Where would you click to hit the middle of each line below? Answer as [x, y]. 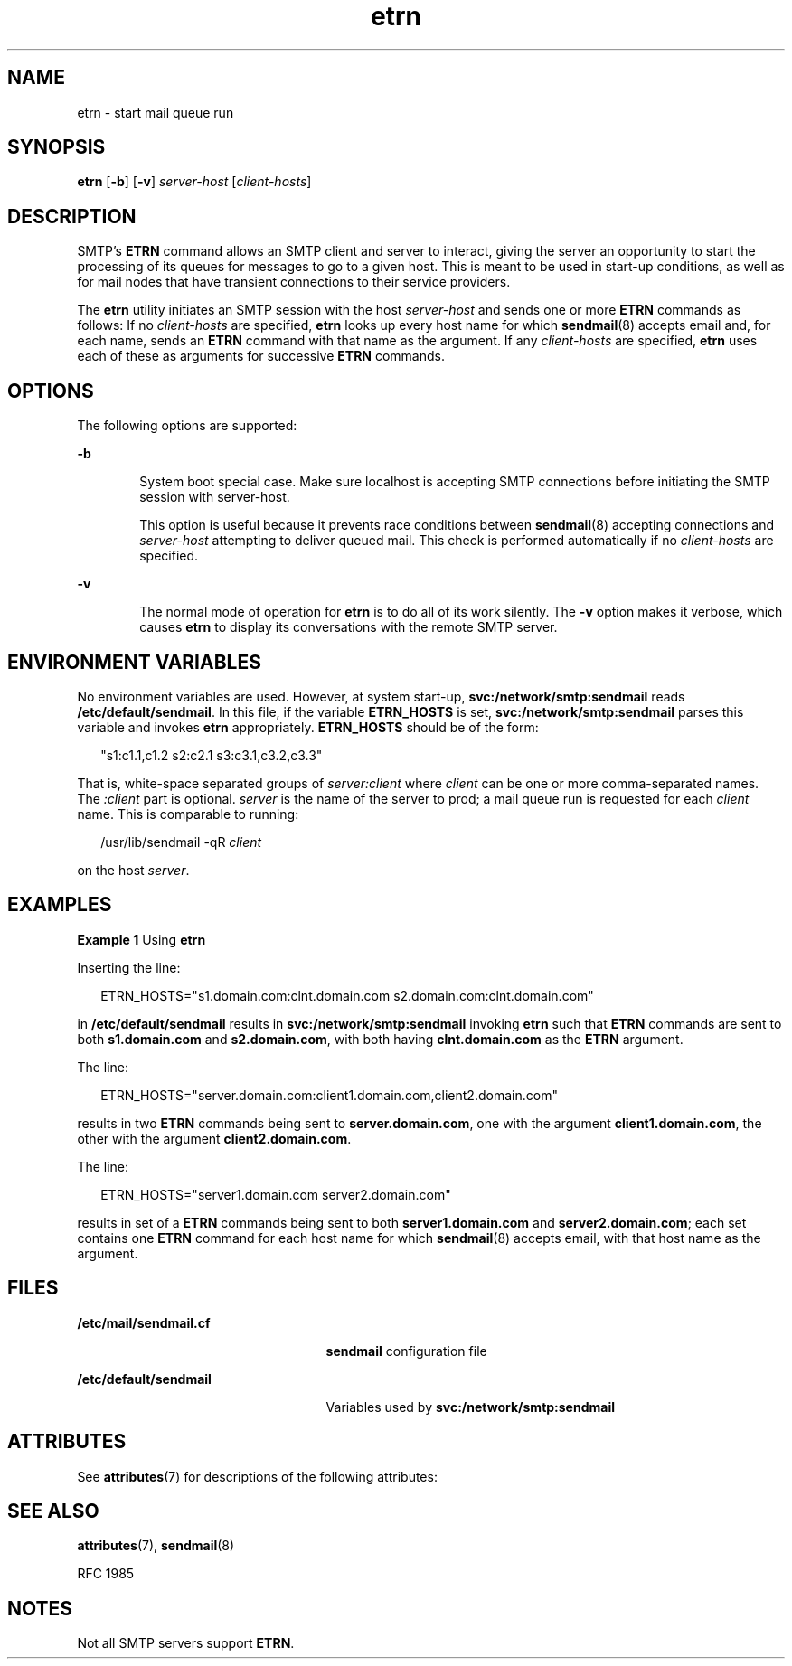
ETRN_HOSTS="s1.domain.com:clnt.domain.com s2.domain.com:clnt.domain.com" [347, 995]
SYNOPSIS [57, 147]
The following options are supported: [187, 426]
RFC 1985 [106, 1574]
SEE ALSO [53, 1511]
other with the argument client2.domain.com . [214, 1138]
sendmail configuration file [406, 1351]
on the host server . [133, 870]
